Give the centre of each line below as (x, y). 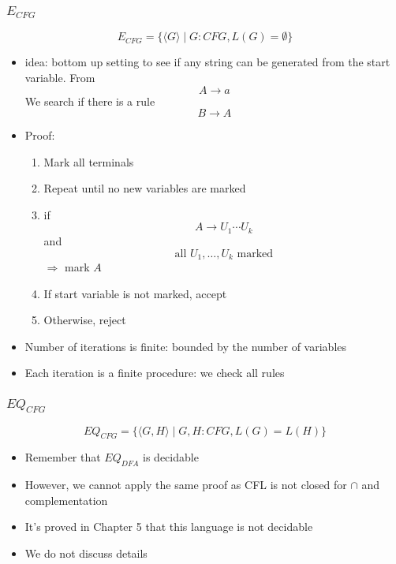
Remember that (63, 457)
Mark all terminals (89, 161)
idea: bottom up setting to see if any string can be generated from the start (207, 62)
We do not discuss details (86, 553)
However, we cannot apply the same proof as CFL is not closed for (186, 485)
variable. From (60, 77)
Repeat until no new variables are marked (145, 188)
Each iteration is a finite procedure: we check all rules (155, 373)
